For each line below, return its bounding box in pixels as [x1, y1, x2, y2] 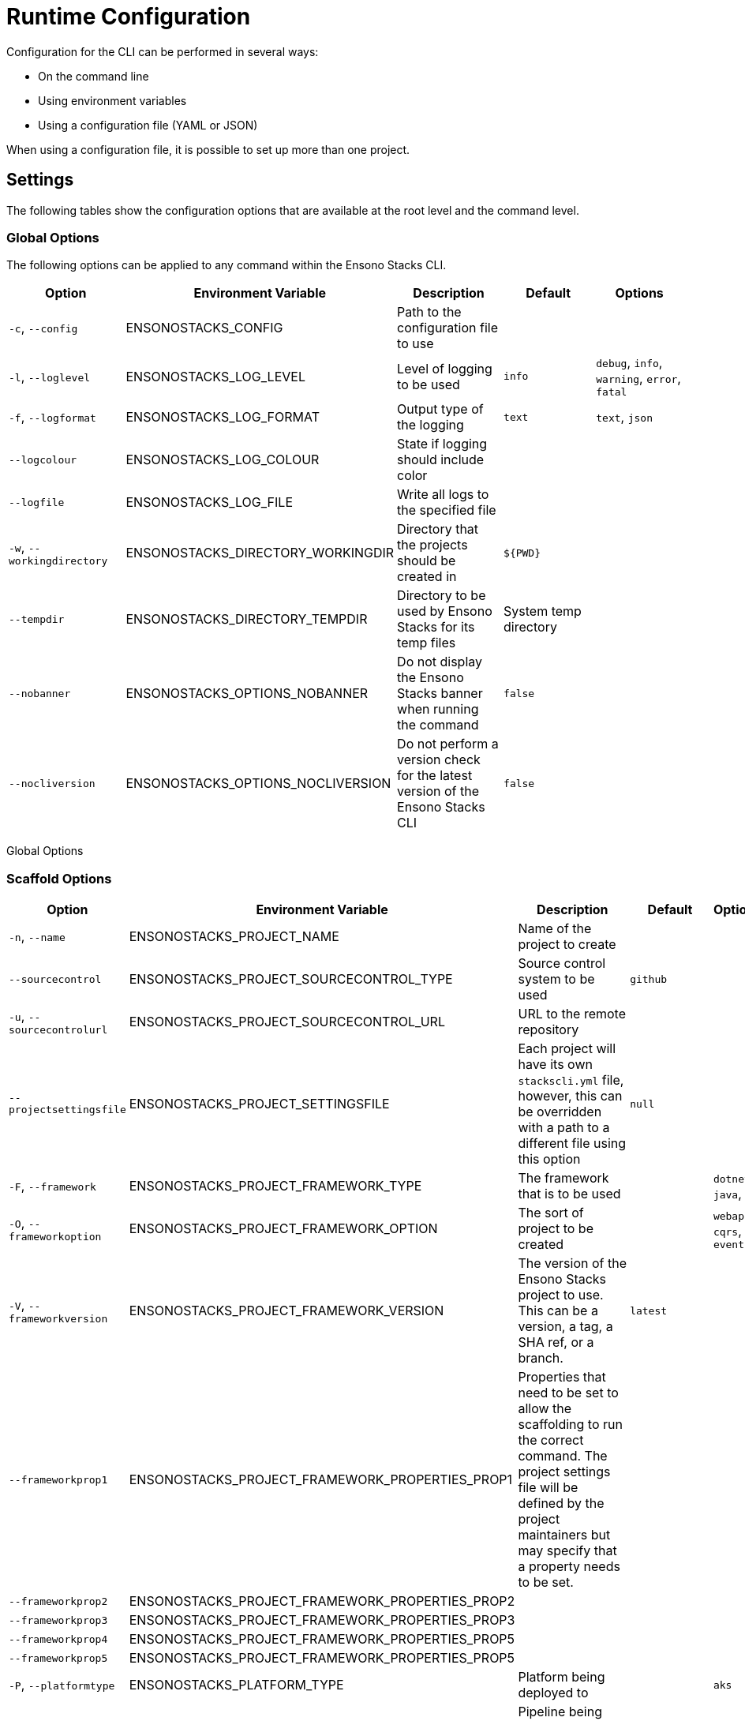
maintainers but [518, 1527, 611, 1543]
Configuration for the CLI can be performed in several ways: [6, 44, 319, 58]
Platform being [518, 1669, 605, 1685]
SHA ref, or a [518, 1334, 594, 1351]
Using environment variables [38, 93, 187, 107]
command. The [518, 1448, 608, 1464]
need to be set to [518, 1385, 619, 1401]
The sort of [518, 1205, 584, 1221]
